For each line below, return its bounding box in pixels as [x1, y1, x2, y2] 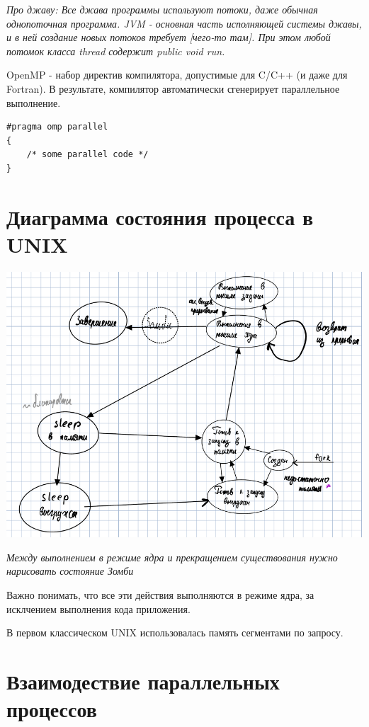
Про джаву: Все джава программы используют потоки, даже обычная [6, 2, 318, 16]
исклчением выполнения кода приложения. [6, 601, 191, 616]
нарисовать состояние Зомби [6, 563, 134, 578]
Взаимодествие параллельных [6, 666, 280, 695]
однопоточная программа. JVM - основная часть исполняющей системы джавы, [6, 16, 362, 30]
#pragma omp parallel [6, 122, 108, 132]
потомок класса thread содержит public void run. [6, 43, 225, 58]
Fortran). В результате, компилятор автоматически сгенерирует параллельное [6, 81, 340, 96]
